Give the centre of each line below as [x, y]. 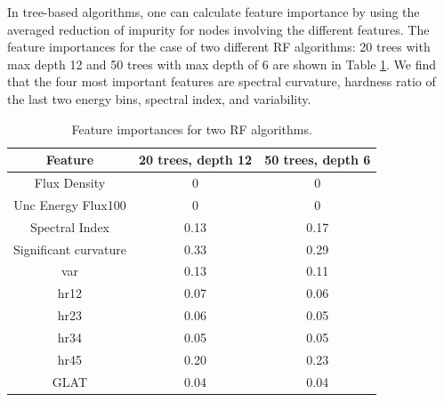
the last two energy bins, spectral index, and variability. [159, 98]
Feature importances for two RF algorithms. [192, 129]
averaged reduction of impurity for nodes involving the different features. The [218, 29]
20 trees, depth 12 [195, 160]
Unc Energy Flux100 [70, 204]
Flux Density [70, 182]
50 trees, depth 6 [318, 160]
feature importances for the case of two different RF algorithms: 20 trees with [219, 47]
